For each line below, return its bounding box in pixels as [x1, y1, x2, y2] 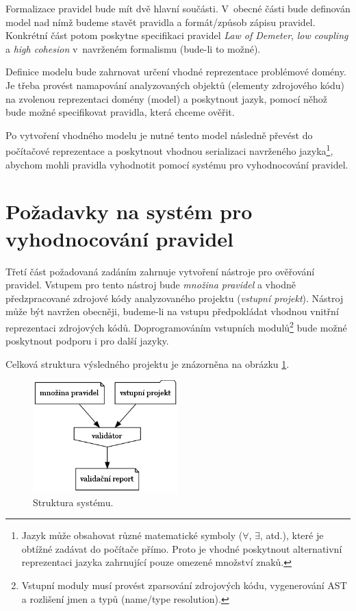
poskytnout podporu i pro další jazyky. [5, 334, 169, 348]
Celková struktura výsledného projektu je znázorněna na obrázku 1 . [5, 356, 290, 371]
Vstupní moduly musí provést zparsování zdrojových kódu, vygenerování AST [21, 578, 347, 592]
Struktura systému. [33, 495, 114, 509]
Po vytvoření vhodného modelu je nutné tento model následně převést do [5, 127, 313, 142]
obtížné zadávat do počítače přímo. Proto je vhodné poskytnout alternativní [21, 541, 342, 556]
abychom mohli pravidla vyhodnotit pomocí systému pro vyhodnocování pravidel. [5, 157, 348, 171]
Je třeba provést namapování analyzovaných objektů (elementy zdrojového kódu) [5, 77, 345, 92]
